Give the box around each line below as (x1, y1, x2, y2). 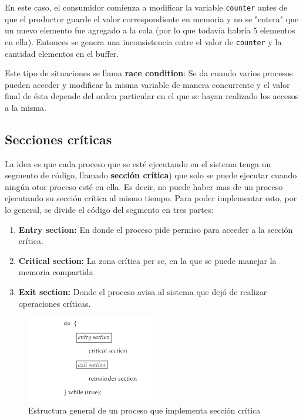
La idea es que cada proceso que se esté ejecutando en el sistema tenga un (5, 157, 271, 170)
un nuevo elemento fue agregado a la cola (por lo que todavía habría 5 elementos (5, 24, 295, 36)
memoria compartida (18, 266, 93, 278)
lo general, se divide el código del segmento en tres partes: (5, 204, 214, 216)
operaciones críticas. (18, 297, 91, 309)
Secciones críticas (5, 130, 112, 148)
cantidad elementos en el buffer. (5, 47, 119, 59)
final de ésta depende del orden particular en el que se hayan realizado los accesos (5, 90, 299, 102)
